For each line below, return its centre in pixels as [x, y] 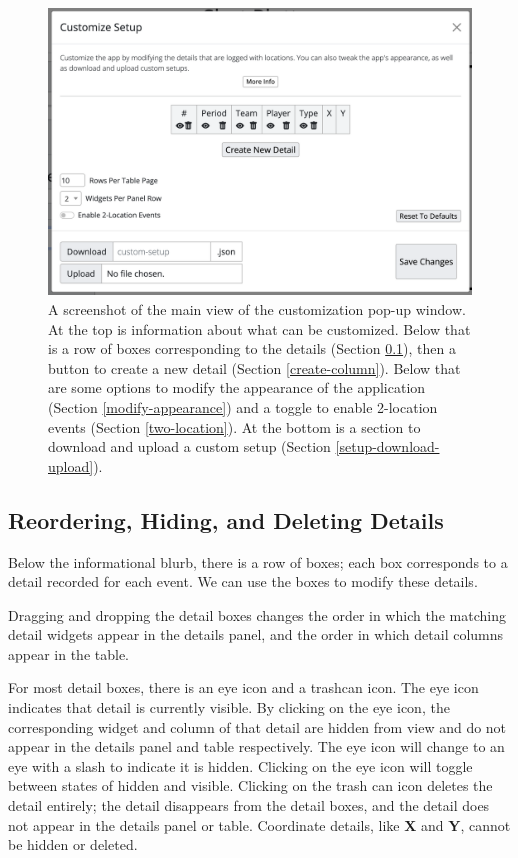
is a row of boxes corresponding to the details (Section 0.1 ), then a [252, 348]
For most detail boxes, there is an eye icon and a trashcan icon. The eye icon [243, 687]
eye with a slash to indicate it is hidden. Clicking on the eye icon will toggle [240, 765]
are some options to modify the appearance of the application [237, 387]
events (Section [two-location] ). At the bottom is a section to [234, 426]
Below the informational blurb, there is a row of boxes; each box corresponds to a [258, 561]
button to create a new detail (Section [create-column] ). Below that [254, 367]
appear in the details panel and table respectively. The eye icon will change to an [256, 746]
